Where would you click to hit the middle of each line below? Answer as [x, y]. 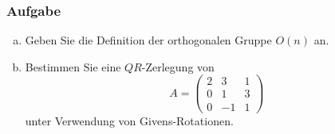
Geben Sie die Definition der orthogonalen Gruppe [148, 40]
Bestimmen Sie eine [73, 66]
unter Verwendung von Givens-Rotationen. [129, 120]
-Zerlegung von [178, 66]
